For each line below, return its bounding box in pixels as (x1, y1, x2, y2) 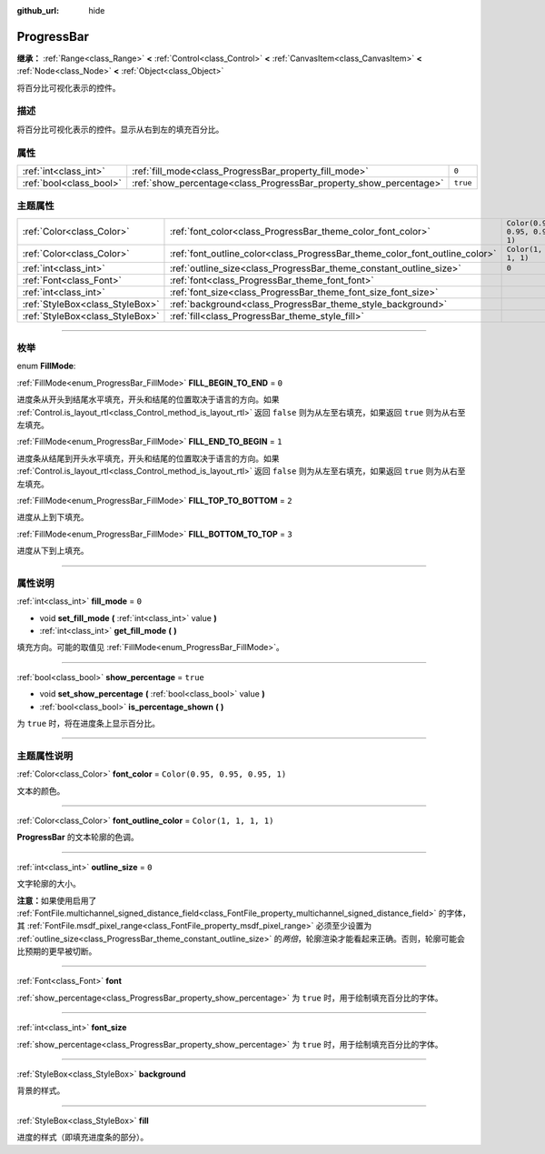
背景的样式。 (16, 1085, 65, 1096)
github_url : (16, 5, 59, 15)
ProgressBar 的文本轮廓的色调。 (16, 832, 140, 843)
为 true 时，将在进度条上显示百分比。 (16, 718, 161, 729)
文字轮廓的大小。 (16, 878, 81, 889)
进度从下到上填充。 (16, 546, 89, 557)
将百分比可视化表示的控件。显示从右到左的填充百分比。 (16, 124, 224, 135)
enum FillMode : (16, 360, 76, 372)
